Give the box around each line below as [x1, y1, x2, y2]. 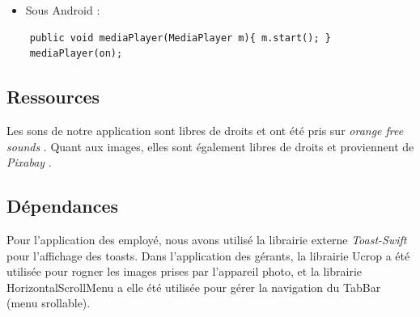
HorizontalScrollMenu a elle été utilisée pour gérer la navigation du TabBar [6, 278, 381, 295]
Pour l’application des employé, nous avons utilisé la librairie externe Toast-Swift [6, 230, 407, 247]
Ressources [6, 84, 100, 109]
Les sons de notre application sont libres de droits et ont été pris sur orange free [6, 121, 404, 138]
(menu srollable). [6, 294, 91, 311]
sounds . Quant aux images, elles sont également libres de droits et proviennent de [6, 137, 414, 154]
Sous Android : [25, 2, 100, 18]
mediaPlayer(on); [29, 48, 123, 60]
